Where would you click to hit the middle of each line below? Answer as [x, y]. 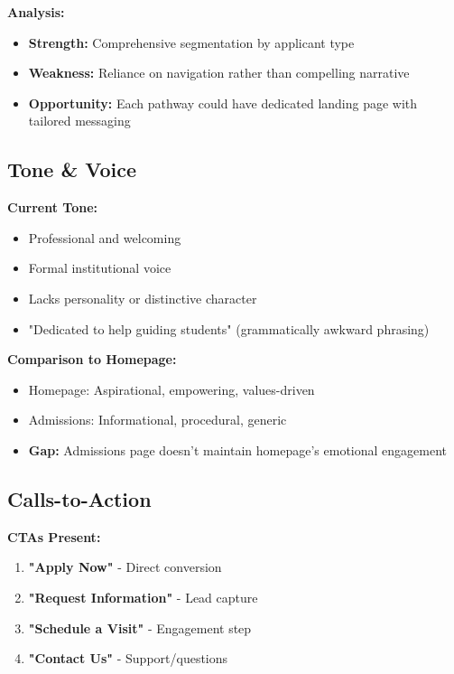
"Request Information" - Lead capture [143, 597]
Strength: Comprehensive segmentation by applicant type [191, 42]
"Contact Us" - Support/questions [128, 658]
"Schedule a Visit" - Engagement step [140, 627]
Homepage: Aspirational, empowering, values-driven [171, 389]
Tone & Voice [72, 169]
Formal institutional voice [100, 268]
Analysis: [36, 12]
